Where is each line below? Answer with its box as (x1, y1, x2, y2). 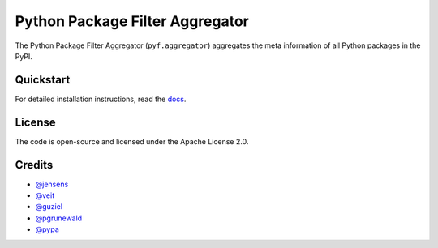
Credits (15, 158, 54, 172)
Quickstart (15, 73, 71, 87)
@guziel (35, 202, 63, 212)
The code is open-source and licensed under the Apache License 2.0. (15, 136, 249, 146)
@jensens (35, 179, 69, 189)
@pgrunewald (35, 213, 83, 223)
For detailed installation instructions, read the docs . (15, 94, 187, 104)
